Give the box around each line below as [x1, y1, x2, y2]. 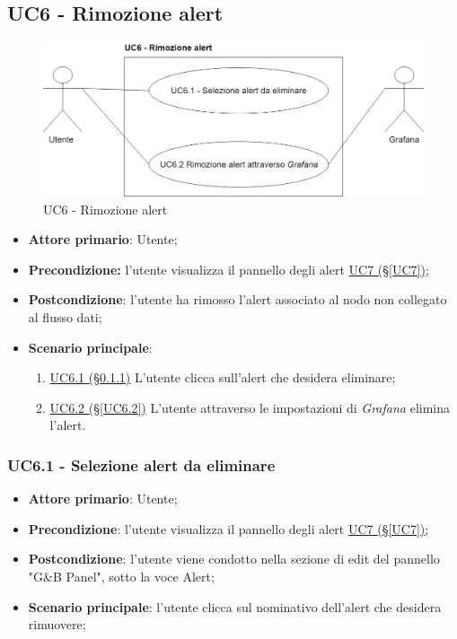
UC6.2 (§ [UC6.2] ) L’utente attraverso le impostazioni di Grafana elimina [49, 398, 450, 416]
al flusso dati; [28, 308, 102, 326]
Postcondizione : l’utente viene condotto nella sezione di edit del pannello [28, 549, 440, 568]
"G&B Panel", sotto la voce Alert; [28, 566, 215, 585]
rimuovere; [28, 615, 86, 634]
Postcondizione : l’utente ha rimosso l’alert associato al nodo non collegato [28, 290, 447, 309]
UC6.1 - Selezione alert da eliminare [7, 453, 276, 476]
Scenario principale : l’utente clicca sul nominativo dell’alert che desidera [28, 597, 442, 616]
